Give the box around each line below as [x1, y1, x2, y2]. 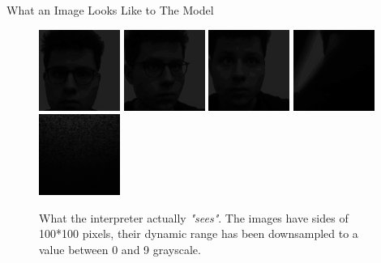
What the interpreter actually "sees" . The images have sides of [39, 209, 349, 226]
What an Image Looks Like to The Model [6, 2, 214, 18]
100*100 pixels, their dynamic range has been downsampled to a [39, 225, 358, 242]
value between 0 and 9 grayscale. [39, 240, 201, 257]
